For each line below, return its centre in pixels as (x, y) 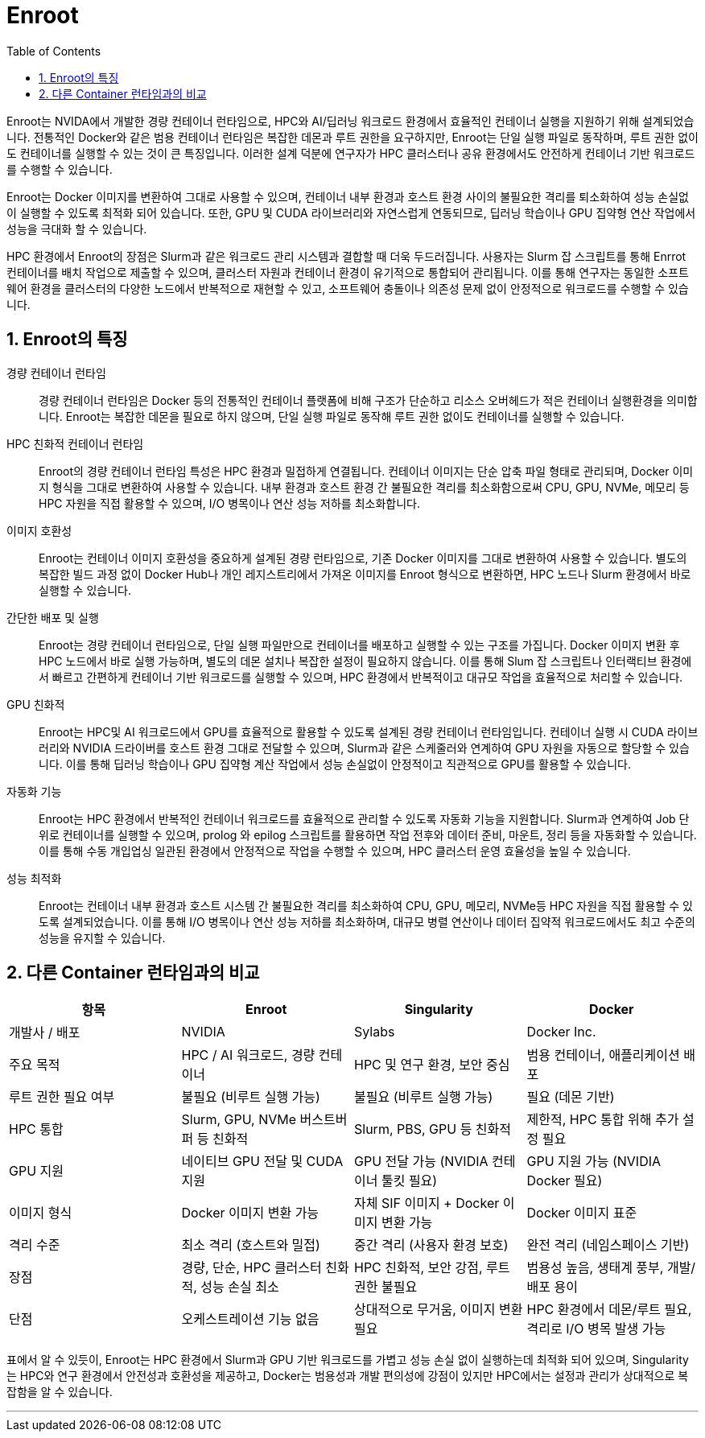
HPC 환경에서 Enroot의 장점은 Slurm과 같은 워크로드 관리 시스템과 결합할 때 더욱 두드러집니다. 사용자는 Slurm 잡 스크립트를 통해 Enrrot (346, 256)
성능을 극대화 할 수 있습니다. (77, 229)
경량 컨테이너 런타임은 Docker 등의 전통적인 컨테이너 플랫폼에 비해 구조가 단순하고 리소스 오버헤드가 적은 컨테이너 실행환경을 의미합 (368, 400)
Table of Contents (54, 51)
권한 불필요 (386, 1287)
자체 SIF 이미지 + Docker (427, 1203)
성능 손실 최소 (240, 1287)
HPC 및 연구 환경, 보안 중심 (432, 1065)
